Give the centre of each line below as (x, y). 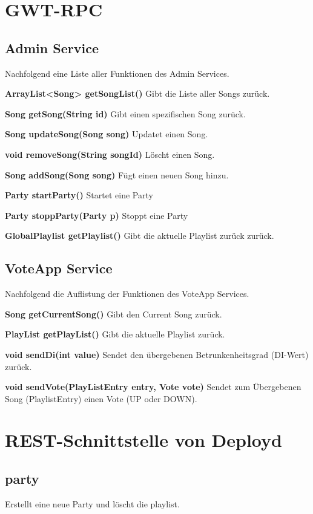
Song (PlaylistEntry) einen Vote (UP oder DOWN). (101, 398)
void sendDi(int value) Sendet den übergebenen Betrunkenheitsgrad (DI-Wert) (157, 354)
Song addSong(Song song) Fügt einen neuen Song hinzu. (117, 174)
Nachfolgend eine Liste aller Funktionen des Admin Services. (117, 73)
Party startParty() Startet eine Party (79, 195)
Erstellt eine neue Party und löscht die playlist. (92, 503)
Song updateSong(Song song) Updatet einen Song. (107, 134)
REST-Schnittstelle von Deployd (143, 440)
